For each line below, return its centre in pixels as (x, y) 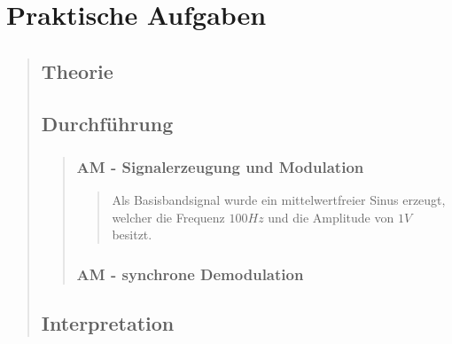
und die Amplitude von (331, 217)
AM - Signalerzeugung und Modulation (220, 166)
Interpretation (108, 323)
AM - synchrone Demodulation (190, 274)
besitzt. (132, 235)
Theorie (77, 70)
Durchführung (107, 123)
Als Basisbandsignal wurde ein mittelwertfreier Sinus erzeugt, (279, 200)
